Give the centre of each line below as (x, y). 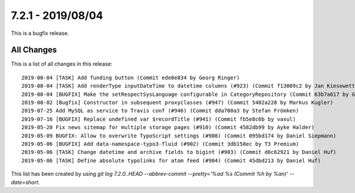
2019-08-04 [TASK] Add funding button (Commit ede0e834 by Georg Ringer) (131, 78)
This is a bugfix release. (40, 33)
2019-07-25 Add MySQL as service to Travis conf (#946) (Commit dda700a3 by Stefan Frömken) (160, 111)
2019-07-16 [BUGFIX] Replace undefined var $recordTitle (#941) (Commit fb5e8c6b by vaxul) (159, 119)
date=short (25, 182)
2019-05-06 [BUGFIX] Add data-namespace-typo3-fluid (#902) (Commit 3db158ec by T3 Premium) (160, 144)
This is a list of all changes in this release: (62, 64)
